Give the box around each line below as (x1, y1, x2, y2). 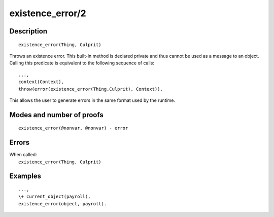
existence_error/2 (9, 8, 86, 19)
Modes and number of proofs (9, 111, 104, 119)
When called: (9, 152, 37, 158)
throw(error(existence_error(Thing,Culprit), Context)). (18, 86, 163, 92)
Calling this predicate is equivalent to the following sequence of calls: (9, 60, 155, 66)
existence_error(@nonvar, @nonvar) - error (18, 125, 128, 131)
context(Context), (18, 79, 64, 85)
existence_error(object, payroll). (18, 201, 107, 206)
